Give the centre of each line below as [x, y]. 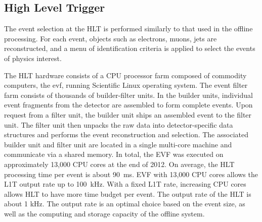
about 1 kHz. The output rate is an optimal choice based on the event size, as [125, 204]
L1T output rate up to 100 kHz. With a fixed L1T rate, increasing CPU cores [125, 184]
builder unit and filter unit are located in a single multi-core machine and [118, 144]
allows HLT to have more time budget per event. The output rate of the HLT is [128, 193]
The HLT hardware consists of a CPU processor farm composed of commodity [125, 75]
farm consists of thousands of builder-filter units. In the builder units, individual [128, 95]
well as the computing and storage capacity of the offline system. [104, 213]
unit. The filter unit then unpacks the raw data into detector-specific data [119, 124]
